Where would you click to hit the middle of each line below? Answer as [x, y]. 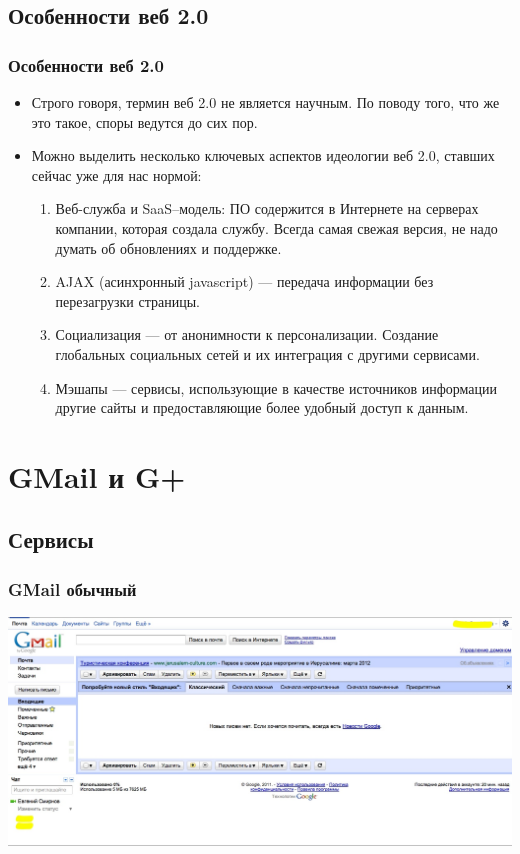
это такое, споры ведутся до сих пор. [144, 121]
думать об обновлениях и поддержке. [168, 247]
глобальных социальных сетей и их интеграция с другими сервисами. [267, 353]
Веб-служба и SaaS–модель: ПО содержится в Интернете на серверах [267, 208]
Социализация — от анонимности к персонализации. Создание [247, 334]
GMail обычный [72, 588]
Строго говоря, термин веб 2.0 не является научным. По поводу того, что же [265, 102]
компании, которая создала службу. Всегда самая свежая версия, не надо [276, 227]
